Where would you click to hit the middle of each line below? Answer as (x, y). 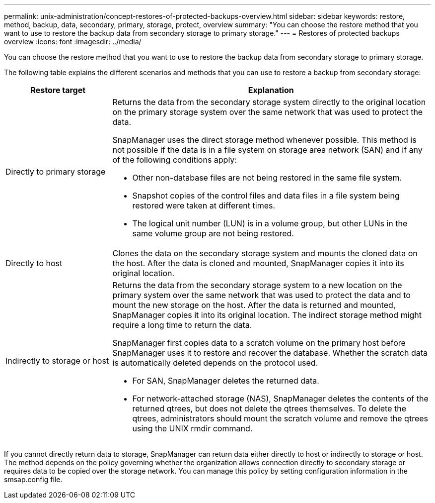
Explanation (271, 90)
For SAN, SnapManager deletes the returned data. (226, 381)
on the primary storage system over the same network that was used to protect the (268, 112)
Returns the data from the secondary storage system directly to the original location (269, 102)
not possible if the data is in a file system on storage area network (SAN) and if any (267, 150)
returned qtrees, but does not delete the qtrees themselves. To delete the (269, 408)
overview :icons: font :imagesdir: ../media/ (73, 42)
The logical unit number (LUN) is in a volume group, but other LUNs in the (270, 223)
